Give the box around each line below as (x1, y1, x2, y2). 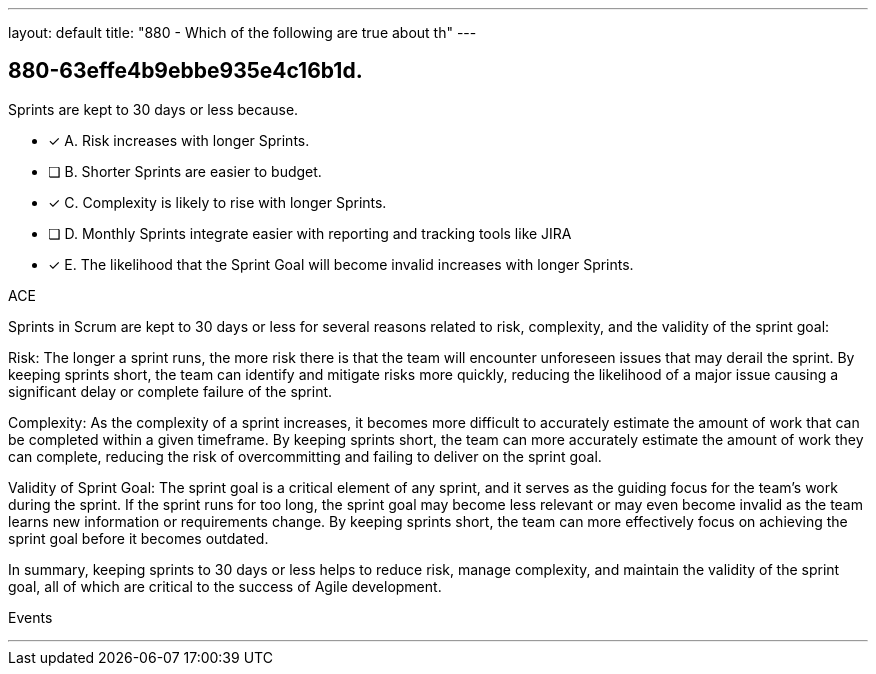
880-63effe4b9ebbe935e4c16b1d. (8, 58, 363, 84)
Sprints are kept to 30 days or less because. (8, 100, 299, 118)
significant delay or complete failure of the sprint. (8, 382, 333, 400)
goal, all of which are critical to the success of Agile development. (8, 577, 442, 595)
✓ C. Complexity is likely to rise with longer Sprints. (48, 193, 387, 211)
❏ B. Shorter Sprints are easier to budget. (48, 162, 322, 180)
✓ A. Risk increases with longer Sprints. (48, 131, 310, 149)
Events (8, 608, 53, 626)
